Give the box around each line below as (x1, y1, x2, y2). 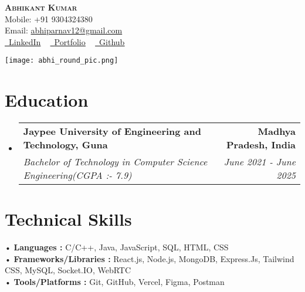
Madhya (257, 124, 296, 138)
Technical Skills (5, 207, 132, 231)
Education (5, 88, 89, 112)
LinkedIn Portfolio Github (9, 35, 125, 47)
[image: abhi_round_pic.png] (5, 56, 118, 65)
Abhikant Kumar (5, 1, 77, 13)
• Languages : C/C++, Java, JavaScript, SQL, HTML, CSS (5, 241, 229, 253)
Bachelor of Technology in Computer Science (23, 155, 208, 169)
